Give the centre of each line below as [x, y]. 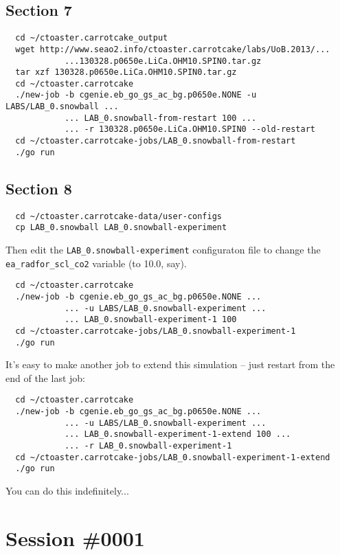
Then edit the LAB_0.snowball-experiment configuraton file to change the [163, 249]
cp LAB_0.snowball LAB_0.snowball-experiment [121, 228]
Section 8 [39, 188]
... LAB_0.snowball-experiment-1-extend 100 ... [178, 434]
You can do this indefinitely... [67, 490]
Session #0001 [75, 537]
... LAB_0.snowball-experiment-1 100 [150, 320]
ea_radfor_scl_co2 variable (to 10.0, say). [96, 263]
